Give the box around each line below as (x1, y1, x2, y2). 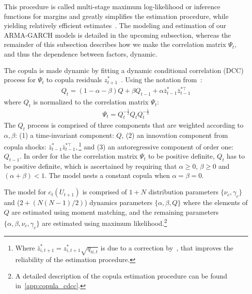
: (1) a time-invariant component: (15, 130, 114, 140)
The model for (4, 187, 47, 197)
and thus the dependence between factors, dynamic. (4, 48, 157, 59)
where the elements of (183, 197, 248, 207)
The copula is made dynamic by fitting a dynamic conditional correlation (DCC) (4, 65, 244, 75)
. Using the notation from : (121, 74, 203, 85)
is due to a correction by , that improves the (100, 242, 234, 252)
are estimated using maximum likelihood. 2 (42, 217, 167, 228)
